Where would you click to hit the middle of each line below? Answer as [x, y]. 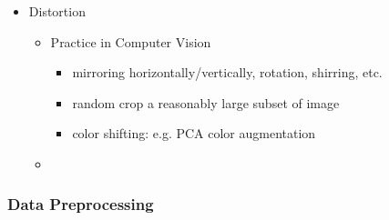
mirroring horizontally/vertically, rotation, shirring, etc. [227, 72]
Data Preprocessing [81, 204]
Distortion [57, 11]
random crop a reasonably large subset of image [206, 102]
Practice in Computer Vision [131, 41]
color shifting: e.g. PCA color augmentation [194, 133]
